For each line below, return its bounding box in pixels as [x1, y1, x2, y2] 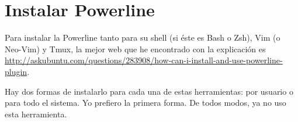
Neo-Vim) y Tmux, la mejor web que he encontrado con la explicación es [5, 42, 266, 55]
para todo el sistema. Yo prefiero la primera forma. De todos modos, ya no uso [5, 96, 286, 109]
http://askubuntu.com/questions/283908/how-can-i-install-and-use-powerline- [5, 54, 283, 66]
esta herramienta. [5, 107, 67, 120]
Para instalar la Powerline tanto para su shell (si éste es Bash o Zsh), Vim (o [5, 31, 280, 44]
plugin [5, 65, 27, 77]
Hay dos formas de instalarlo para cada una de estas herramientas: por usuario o [5, 85, 293, 97]
